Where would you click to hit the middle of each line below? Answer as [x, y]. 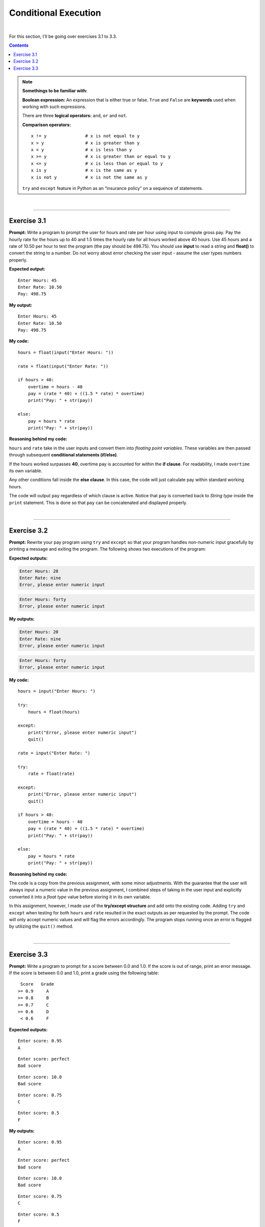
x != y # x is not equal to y [85, 136]
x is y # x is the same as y [84, 170]
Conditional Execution [55, 13]
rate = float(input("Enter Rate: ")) [63, 366]
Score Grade [37, 984]
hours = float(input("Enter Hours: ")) [66, 352]
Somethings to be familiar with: [55, 91]
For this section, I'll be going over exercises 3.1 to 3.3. [63, 36]
